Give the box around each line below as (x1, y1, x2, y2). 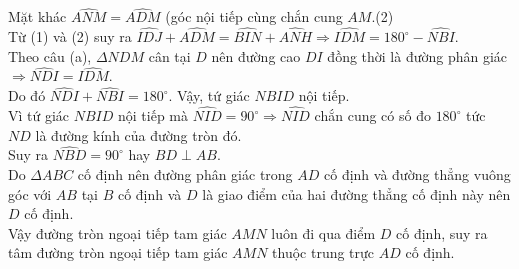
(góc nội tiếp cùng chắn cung (165, 6, 343, 27)
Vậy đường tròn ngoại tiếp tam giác (8, 222, 227, 243)
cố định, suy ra (396, 222, 488, 243)
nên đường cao (211, 45, 301, 66)
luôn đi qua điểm (271, 222, 376, 243)
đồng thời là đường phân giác (327, 45, 508, 66)
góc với (8, 183, 52, 204)
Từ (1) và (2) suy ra (8, 26, 132, 47)
